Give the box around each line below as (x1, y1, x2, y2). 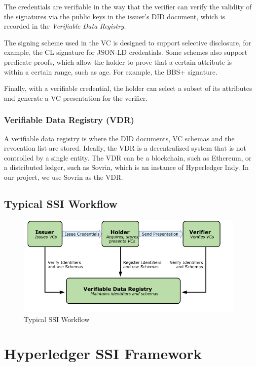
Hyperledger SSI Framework (4, 343, 202, 363)
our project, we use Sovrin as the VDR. (4, 171, 123, 182)
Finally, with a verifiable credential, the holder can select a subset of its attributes (4, 83, 252, 93)
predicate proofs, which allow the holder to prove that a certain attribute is (4, 56, 232, 67)
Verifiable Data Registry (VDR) (4, 114, 135, 126)
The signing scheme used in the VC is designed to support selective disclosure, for (4, 37, 252, 47)
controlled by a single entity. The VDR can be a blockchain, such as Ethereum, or (4, 152, 252, 163)
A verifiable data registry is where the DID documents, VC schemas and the (4, 133, 235, 143)
